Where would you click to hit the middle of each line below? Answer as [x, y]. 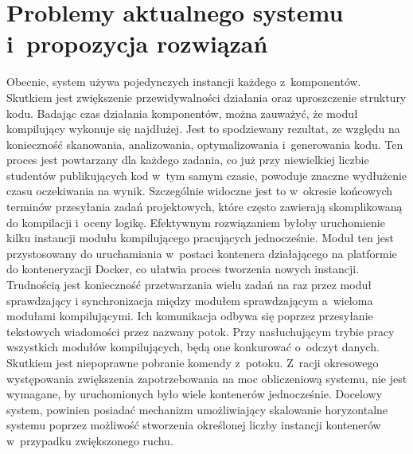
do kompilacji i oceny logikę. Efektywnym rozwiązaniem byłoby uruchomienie [196, 222]
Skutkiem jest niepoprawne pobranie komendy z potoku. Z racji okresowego [193, 362]
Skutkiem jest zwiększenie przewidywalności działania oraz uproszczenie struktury [206, 97]
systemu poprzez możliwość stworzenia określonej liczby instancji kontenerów [194, 425]
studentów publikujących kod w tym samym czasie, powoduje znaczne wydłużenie [207, 175]
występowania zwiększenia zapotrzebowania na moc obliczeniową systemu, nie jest [207, 378]
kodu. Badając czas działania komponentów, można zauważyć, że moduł [182, 113]
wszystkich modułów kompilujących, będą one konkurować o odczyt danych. [193, 347]
